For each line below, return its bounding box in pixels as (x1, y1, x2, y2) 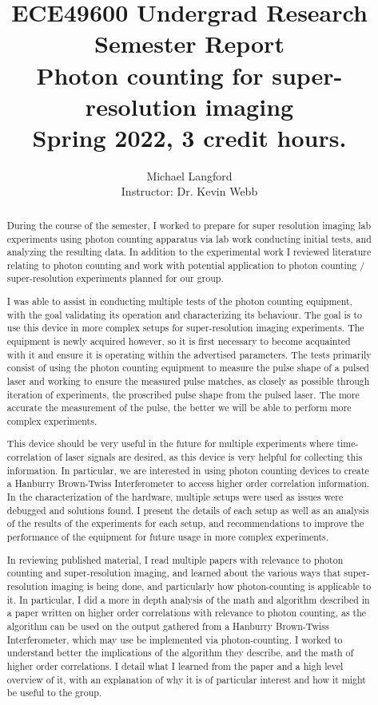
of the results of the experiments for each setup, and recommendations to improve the (6, 517, 364, 530)
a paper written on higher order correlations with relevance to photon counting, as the (6, 606, 367, 620)
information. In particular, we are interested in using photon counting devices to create (6, 463, 369, 477)
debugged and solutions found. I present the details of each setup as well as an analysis (6, 503, 369, 517)
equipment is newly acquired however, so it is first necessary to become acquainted (6, 335, 351, 347)
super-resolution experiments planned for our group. (6, 271, 224, 285)
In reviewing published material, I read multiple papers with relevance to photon (6, 553, 344, 566)
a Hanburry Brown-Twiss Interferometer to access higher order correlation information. (6, 477, 370, 490)
